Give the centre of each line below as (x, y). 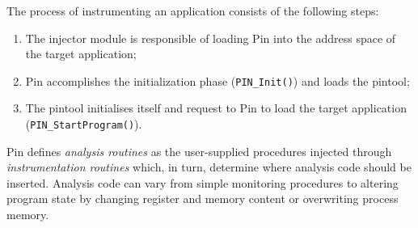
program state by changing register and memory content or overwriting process (203, 198)
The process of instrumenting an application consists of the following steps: (193, 11)
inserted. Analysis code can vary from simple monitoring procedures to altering (203, 182)
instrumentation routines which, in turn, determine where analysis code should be (209, 167)
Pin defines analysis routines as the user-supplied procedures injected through (199, 151)
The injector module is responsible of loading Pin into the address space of (211, 38)
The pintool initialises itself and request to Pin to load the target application (216, 108)
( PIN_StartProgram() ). (84, 124)
